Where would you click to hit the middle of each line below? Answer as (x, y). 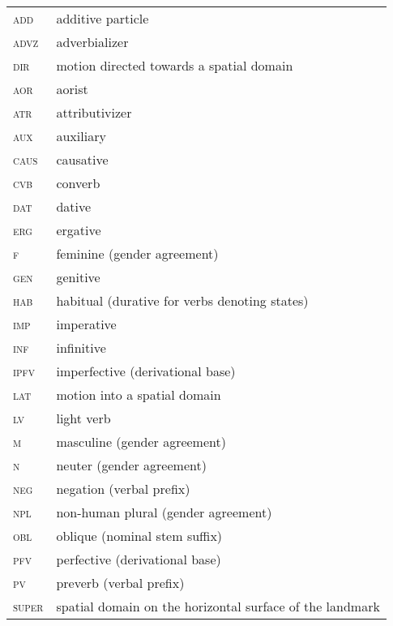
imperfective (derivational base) (146, 371)
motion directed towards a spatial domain (175, 65)
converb (78, 183)
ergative (79, 230)
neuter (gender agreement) (131, 465)
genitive (78, 277)
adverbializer (92, 42)
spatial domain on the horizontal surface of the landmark (218, 606)
